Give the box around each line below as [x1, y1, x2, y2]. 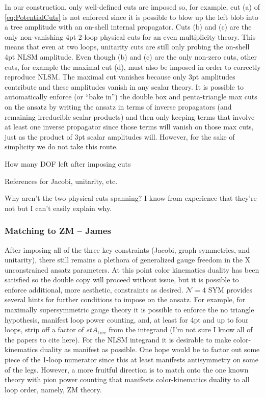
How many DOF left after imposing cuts [5, 158, 131, 169]
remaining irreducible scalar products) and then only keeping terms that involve [5, 111, 255, 122]
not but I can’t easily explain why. [5, 202, 112, 213]
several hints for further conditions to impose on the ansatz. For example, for [5, 294, 246, 305]
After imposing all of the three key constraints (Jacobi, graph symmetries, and [5, 244, 250, 255]
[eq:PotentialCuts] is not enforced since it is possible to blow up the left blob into [5, 11, 258, 22]
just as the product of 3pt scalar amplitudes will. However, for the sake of [5, 131, 235, 142]
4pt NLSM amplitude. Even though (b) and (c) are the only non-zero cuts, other [5, 51, 257, 62]
